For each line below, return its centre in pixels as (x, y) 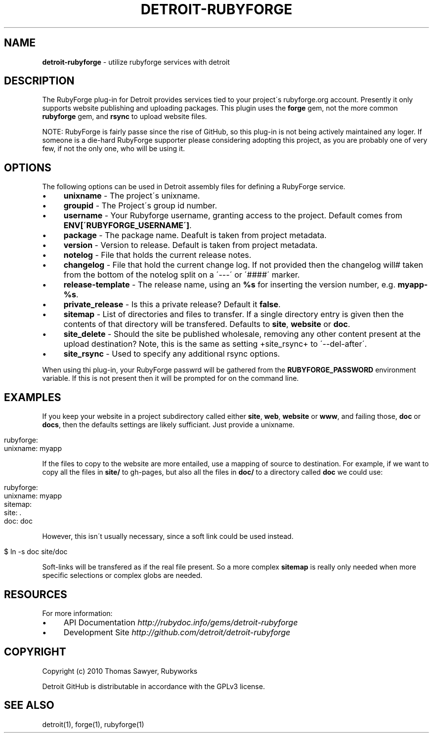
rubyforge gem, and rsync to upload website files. (125, 117)
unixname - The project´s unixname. (132, 196)
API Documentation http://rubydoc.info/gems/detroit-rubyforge (181, 622)
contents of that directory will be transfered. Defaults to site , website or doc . (207, 324)
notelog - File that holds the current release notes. (157, 255)
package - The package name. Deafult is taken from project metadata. (195, 235)
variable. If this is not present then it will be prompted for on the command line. (171, 378)
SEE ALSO (29, 705)
